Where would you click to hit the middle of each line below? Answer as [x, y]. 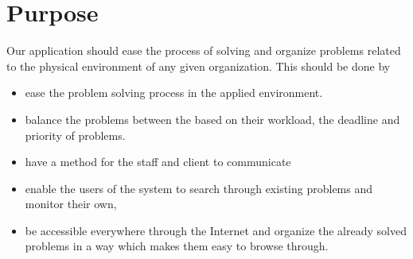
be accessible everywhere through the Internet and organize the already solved [216, 230]
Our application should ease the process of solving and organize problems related [204, 50]
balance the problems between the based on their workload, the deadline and [212, 119]
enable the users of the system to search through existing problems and [199, 188]
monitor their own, [71, 204]
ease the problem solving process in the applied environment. [174, 93]
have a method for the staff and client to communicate [158, 162]
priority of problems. [75, 135]
